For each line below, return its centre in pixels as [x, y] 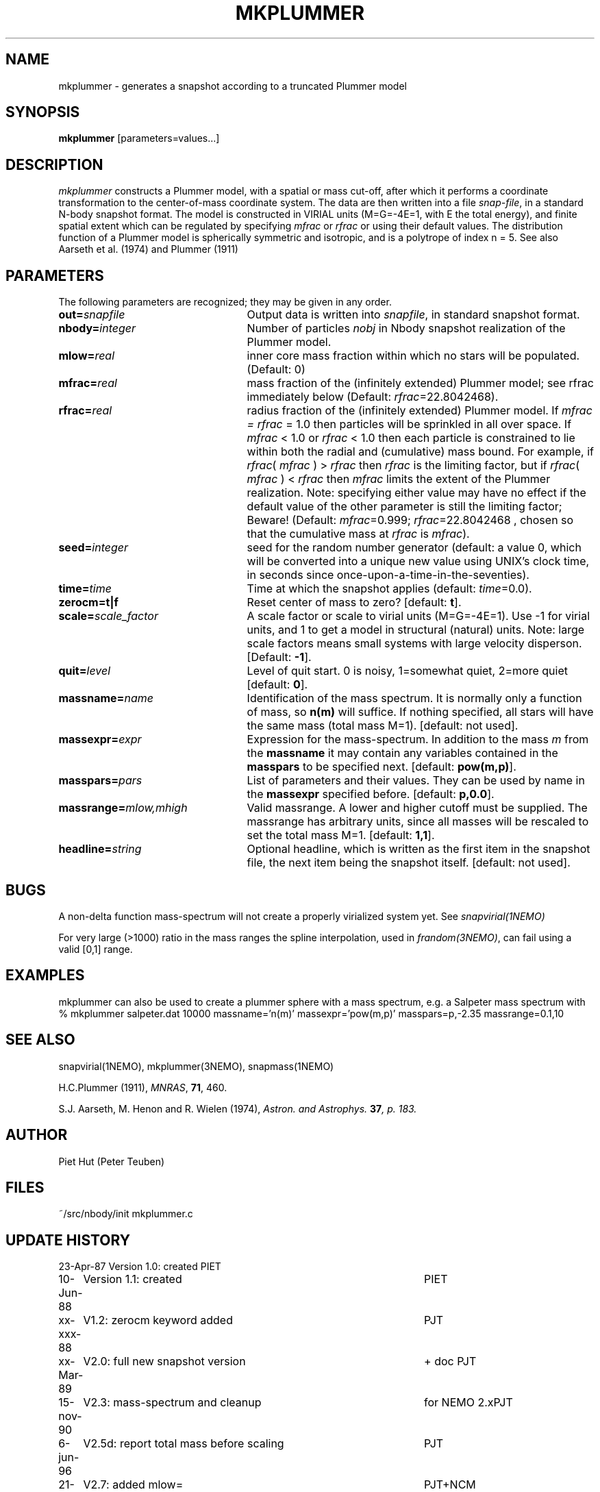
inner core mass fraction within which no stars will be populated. [413, 356]
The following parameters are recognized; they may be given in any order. [225, 302]
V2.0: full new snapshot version [164, 1362]
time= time [85, 589]
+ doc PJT [450, 1362]
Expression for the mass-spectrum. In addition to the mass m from [418, 739]
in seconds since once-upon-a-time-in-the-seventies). [388, 575]
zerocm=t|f [88, 602]
